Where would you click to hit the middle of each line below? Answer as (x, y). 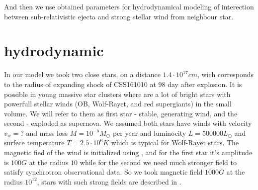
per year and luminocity (149, 133)
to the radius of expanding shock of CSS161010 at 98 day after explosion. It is (123, 84)
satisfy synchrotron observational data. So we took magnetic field (103, 172)
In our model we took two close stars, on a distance (82, 74)
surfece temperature (34, 142)
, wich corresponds (226, 74)
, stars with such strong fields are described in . (109, 181)
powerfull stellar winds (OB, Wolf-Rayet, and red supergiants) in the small (118, 104)
